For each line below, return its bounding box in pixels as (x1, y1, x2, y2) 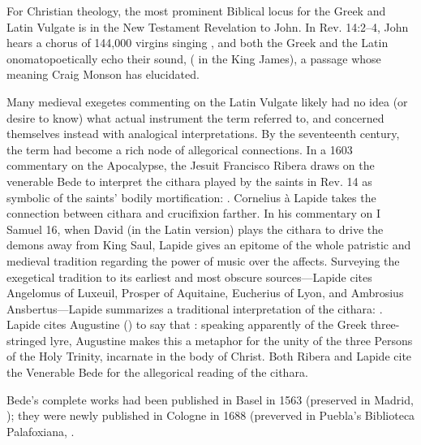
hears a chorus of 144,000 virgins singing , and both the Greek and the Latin (6, 34, 389, 51)
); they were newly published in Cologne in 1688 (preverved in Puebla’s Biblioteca (6, 407, 415, 424)
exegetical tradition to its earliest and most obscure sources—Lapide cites (6, 268, 372, 285)
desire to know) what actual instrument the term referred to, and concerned (6, 109, 384, 126)
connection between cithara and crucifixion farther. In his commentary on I (6, 205, 381, 222)
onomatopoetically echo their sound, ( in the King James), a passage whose (6, 50, 381, 67)
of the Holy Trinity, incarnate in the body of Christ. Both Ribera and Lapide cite (6, 348, 412, 365)
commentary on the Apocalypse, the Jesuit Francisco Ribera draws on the (6, 157, 375, 174)
